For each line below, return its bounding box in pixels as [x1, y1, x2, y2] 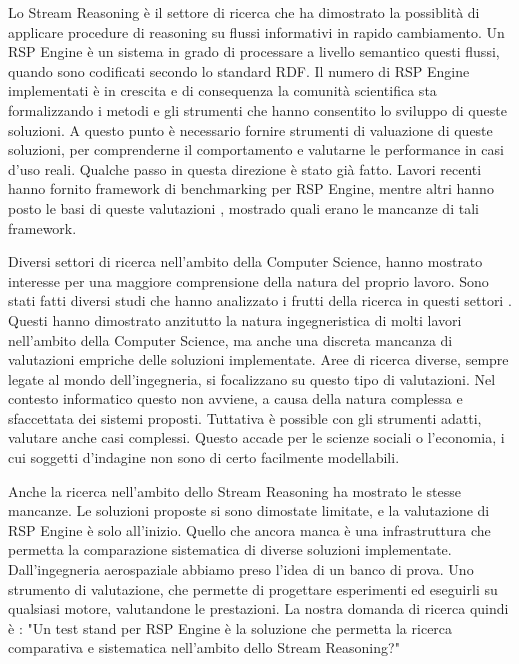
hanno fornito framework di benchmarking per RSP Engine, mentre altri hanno [8, 178, 494, 199]
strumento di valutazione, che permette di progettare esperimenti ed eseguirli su [8, 578, 498, 599]
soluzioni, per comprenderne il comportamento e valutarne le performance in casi [8, 139, 504, 160]
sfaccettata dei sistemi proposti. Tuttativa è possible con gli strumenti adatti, [8, 407, 482, 428]
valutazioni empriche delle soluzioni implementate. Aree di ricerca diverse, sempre [8, 349, 509, 370]
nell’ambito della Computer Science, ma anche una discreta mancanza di [8, 329, 453, 350]
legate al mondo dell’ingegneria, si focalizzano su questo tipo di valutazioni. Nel [8, 368, 496, 389]
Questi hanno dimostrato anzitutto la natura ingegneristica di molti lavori [8, 309, 462, 330]
